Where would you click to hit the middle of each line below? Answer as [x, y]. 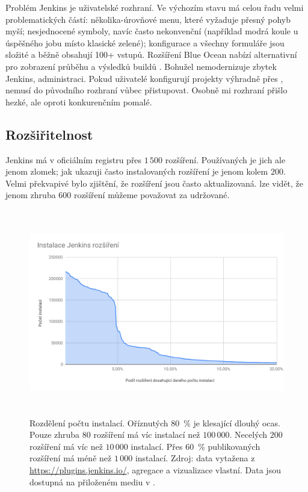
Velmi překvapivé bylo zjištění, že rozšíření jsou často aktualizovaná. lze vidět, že [155, 183]
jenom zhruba [31, 195]
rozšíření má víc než [66, 446]
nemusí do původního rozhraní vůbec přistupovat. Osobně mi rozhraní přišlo [146, 90]
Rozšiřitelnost [49, 134]
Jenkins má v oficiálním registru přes [74, 159]
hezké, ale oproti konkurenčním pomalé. [79, 101]
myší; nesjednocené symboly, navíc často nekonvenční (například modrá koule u [152, 31]
